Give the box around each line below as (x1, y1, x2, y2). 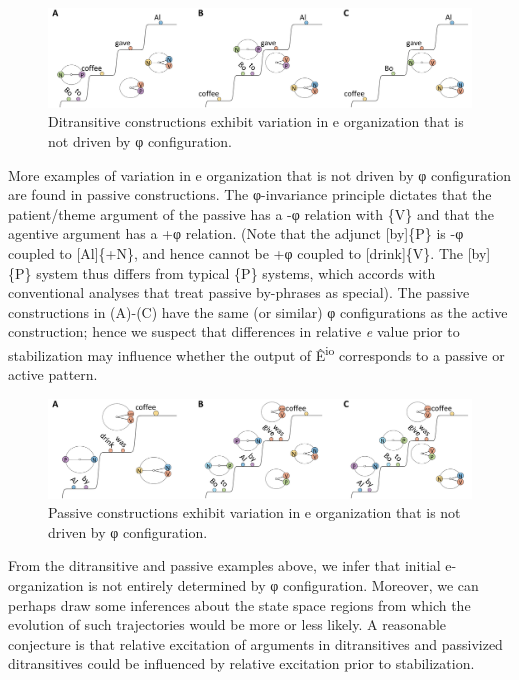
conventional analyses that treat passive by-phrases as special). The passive (8, 282, 470, 303)
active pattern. (8, 364, 98, 385)
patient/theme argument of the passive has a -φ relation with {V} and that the (8, 203, 494, 224)
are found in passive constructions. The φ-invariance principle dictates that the (8, 184, 492, 205)
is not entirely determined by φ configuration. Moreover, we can (88, 574, 479, 595)
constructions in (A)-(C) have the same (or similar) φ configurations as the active (8, 301, 508, 322)
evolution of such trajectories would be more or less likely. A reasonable (8, 614, 447, 635)
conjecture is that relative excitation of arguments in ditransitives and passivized (8, 633, 503, 654)
